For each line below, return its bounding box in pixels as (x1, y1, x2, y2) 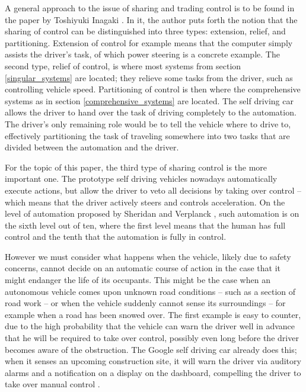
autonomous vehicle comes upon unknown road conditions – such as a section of (5, 285, 296, 297)
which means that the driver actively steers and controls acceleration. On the (5, 195, 285, 208)
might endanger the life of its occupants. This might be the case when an (5, 274, 270, 286)
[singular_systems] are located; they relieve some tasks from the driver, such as (5, 71, 293, 83)
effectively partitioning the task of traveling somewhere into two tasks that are (5, 129, 290, 142)
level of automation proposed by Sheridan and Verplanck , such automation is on (5, 207, 299, 220)
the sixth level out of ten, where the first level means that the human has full (5, 219, 286, 231)
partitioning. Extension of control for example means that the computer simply (5, 36, 293, 49)
